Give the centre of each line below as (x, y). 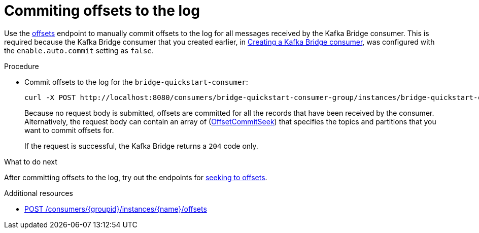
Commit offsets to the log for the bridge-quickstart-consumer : (136, 82)
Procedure (22, 66)
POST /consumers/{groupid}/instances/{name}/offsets (116, 209)
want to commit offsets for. (69, 130)
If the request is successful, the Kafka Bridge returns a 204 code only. (141, 146)
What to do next (31, 161)
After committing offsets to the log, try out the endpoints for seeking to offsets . (136, 177)
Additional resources (39, 193)
